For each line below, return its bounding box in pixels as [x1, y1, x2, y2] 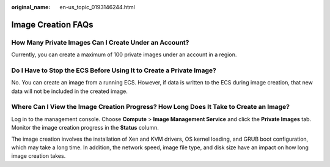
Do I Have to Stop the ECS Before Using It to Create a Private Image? [11, 66, 216, 75]
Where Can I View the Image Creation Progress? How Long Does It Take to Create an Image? [11, 103, 290, 111]
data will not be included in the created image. [11, 87, 128, 95]
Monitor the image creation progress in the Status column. [11, 124, 159, 132]
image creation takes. [11, 152, 66, 160]
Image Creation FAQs [11, 19, 94, 30]
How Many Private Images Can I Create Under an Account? [11, 38, 189, 46]
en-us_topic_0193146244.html [59, 4, 136, 10]
